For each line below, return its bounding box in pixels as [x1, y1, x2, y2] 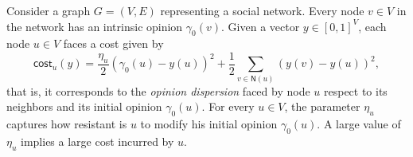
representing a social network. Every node [160, 2, 364, 18]
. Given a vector [221, 18, 300, 34]
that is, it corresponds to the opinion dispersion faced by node [6, 82, 310, 99]
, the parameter [284, 98, 360, 115]
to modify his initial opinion [140, 116, 278, 132]
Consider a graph [6, 2, 91, 18]
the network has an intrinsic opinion [6, 18, 183, 34]
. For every [201, 98, 255, 115]
